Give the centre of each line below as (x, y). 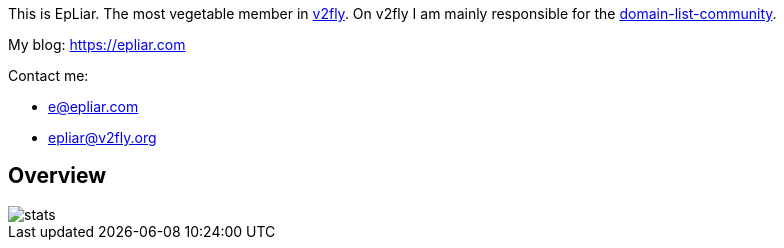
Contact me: (48, 75)
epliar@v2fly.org (102, 137)
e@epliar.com (93, 106)
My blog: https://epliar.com (97, 44)
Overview (57, 176)
